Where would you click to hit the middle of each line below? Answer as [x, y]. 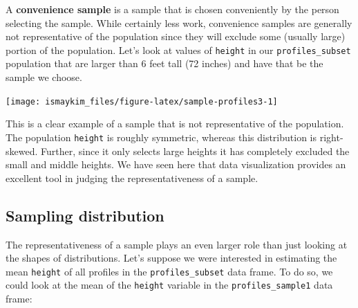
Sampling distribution [85, 215]
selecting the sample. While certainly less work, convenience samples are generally [179, 22]
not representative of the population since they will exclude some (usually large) [176, 36]
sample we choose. [44, 77]
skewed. [22, 151]
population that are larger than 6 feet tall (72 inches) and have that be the [164, 63]
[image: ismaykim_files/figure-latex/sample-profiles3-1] [142, 101]
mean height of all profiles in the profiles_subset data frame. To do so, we [169, 271]
